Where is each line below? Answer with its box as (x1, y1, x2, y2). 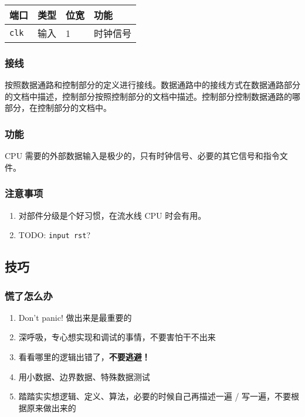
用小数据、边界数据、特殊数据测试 (18, 370, 150, 382)
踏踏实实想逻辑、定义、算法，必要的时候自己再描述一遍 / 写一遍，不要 (18, 390, 292, 402)
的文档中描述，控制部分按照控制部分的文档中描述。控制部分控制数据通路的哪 (5, 90, 300, 102)
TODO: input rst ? (18, 229, 90, 241)
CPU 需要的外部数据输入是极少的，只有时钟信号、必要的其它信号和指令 (5, 150, 280, 162)
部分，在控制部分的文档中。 (5, 101, 111, 114)
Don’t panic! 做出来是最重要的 (18, 311, 132, 323)
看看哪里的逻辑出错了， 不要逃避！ (18, 351, 150, 363)
